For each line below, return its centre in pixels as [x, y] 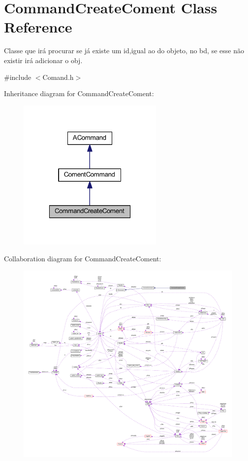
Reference [38, 27]
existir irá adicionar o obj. [43, 60]
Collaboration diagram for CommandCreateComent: [83, 259]
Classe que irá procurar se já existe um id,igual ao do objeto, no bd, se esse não [124, 51]
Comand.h [58, 77]
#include [18, 77]
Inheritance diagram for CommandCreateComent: [79, 93]
